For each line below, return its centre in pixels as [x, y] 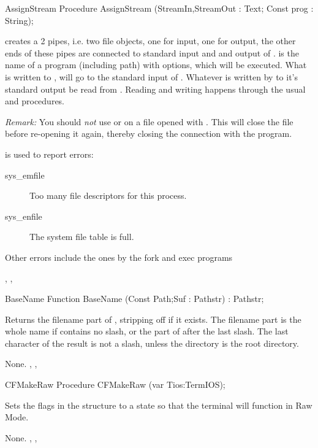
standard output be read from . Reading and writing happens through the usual [155, 89]
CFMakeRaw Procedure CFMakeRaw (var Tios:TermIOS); [115, 384]
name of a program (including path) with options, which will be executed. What [156, 65]
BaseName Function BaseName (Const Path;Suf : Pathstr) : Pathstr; [134, 299]
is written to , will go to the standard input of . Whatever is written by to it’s [152, 76]
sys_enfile [24, 216]
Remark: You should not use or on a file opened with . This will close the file [149, 121]
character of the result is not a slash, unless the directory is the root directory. [152, 343]
